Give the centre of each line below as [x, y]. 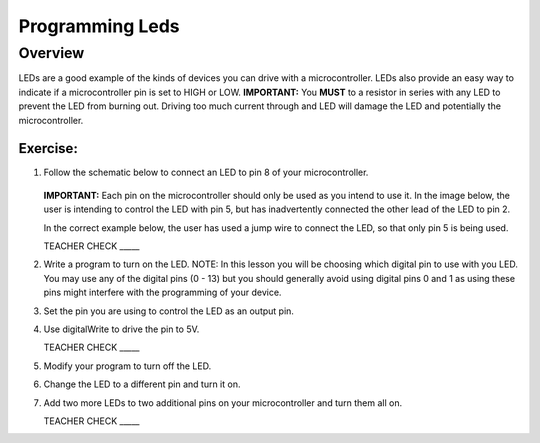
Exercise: [48, 148]
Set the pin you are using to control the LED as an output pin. [169, 311]
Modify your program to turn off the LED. [127, 366]
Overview [51, 53]
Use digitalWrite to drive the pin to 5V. [121, 329]
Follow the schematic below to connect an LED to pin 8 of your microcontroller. [206, 172]
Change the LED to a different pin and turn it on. [142, 384]
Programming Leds [99, 26]
